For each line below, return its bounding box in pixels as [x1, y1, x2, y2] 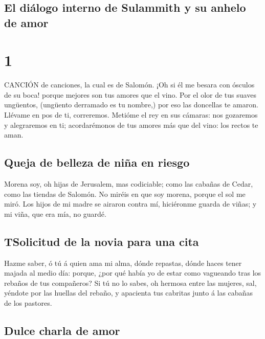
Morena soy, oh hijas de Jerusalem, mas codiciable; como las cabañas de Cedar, [4, 178, 253, 189]
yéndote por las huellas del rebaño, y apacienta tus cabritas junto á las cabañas [4, 287, 253, 298]
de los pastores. [4, 298, 52, 308]
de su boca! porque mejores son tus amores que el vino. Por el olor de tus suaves [4, 89, 256, 100]
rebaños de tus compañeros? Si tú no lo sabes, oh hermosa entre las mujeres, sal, [4, 277, 257, 288]
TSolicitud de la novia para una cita [4, 233, 199, 249]
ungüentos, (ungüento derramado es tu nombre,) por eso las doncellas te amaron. [4, 99, 258, 110]
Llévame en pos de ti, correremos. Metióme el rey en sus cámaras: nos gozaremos [4, 109, 258, 120]
